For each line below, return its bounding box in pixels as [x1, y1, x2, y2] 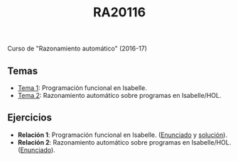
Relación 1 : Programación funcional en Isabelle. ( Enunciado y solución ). [17, 131, 227, 139]
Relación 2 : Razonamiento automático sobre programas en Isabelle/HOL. [17, 138, 232, 146]
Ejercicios [7, 111, 52, 124]
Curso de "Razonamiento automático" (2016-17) [7, 44, 148, 53]
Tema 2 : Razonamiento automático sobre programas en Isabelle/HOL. [17, 91, 222, 99]
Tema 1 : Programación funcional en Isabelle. [17, 84, 147, 92]
